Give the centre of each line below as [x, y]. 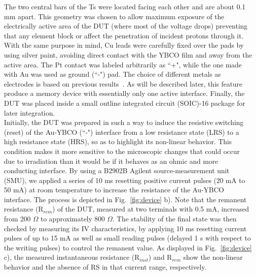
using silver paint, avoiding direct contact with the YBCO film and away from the [128, 54]
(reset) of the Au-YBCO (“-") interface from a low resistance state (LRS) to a [122, 132]
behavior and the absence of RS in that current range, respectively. [105, 267]
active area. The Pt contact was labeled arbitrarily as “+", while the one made [123, 64]
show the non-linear [213, 257]
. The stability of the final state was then [175, 219]
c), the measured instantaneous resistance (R [72, 257]
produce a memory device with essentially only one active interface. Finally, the [124, 93]
